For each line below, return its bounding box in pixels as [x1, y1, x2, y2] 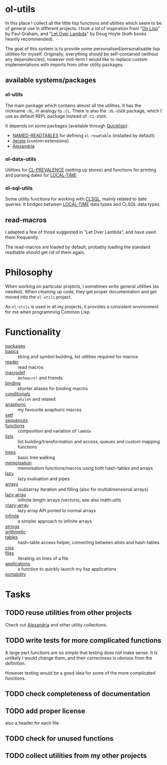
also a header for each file [5, 720, 59, 726]
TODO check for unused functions [5, 735, 114, 743]
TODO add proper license [5, 707, 86, 715]
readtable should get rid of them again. [5, 249, 86, 255]
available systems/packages [5, 76, 96, 84]
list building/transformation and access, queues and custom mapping [17, 438, 160, 444]
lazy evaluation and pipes [17, 476, 70, 482]
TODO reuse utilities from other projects [5, 609, 132, 617]
